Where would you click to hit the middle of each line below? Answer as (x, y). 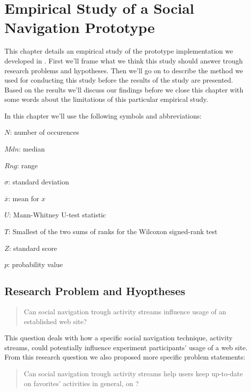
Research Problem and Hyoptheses (95, 291)
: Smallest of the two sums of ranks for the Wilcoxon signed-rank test (113, 231)
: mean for (24, 198)
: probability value (35, 264)
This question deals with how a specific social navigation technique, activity (119, 338)
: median (32, 149)
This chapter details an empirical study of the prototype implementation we (119, 51)
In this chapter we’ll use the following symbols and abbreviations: (103, 115)
